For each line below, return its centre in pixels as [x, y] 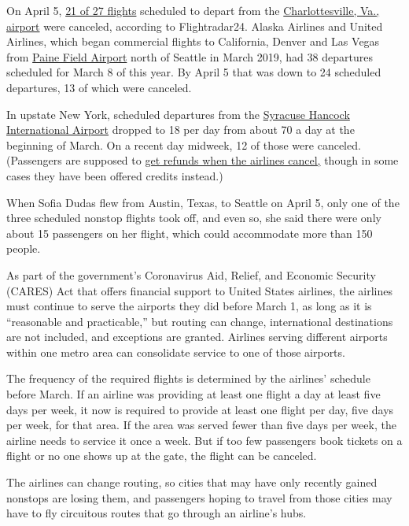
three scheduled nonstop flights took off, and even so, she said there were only [194, 218]
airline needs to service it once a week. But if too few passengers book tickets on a [204, 440]
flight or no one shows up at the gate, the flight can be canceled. [162, 456]
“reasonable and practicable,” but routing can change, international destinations [200, 321]
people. [24, 248]
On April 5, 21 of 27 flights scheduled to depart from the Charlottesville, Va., [193, 10]
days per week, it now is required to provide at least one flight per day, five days [200, 409]
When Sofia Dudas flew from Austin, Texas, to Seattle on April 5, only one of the [203, 202]
